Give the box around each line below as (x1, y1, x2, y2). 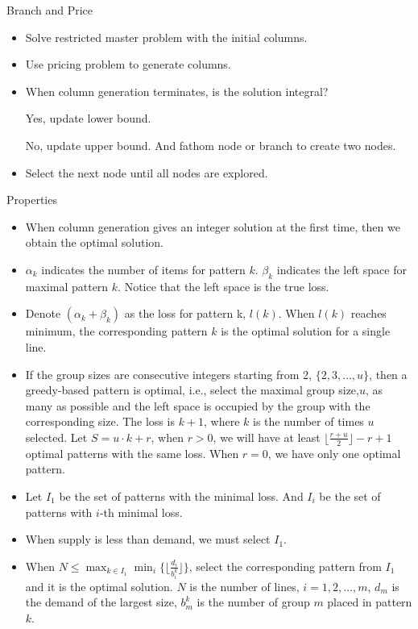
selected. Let (25, 428, 88, 445)
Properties (6, 191, 57, 208)
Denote (25, 305, 61, 322)
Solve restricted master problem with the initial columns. (25, 28, 308, 45)
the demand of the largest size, (25, 594, 177, 610)
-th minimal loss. (99, 503, 183, 520)
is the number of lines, (189, 577, 300, 594)
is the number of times (253, 413, 364, 430)
